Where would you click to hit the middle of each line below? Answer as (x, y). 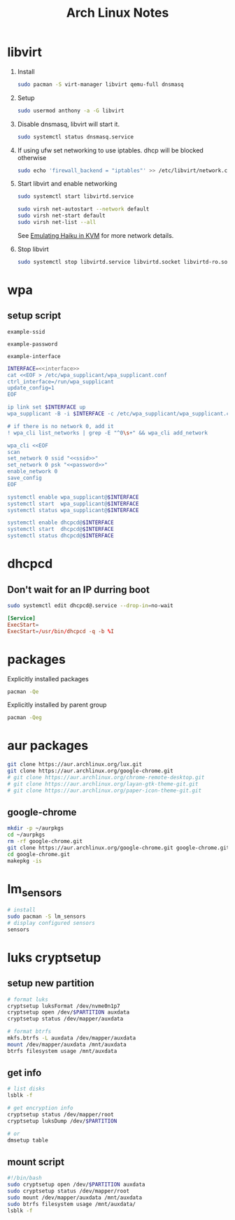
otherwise (32, 157)
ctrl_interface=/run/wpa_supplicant (60, 382)
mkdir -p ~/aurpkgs (36, 828)
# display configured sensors (51, 923)
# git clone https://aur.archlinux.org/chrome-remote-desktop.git (106, 777)
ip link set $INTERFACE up (47, 407)
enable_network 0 (33, 471)
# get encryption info (40, 1108)
